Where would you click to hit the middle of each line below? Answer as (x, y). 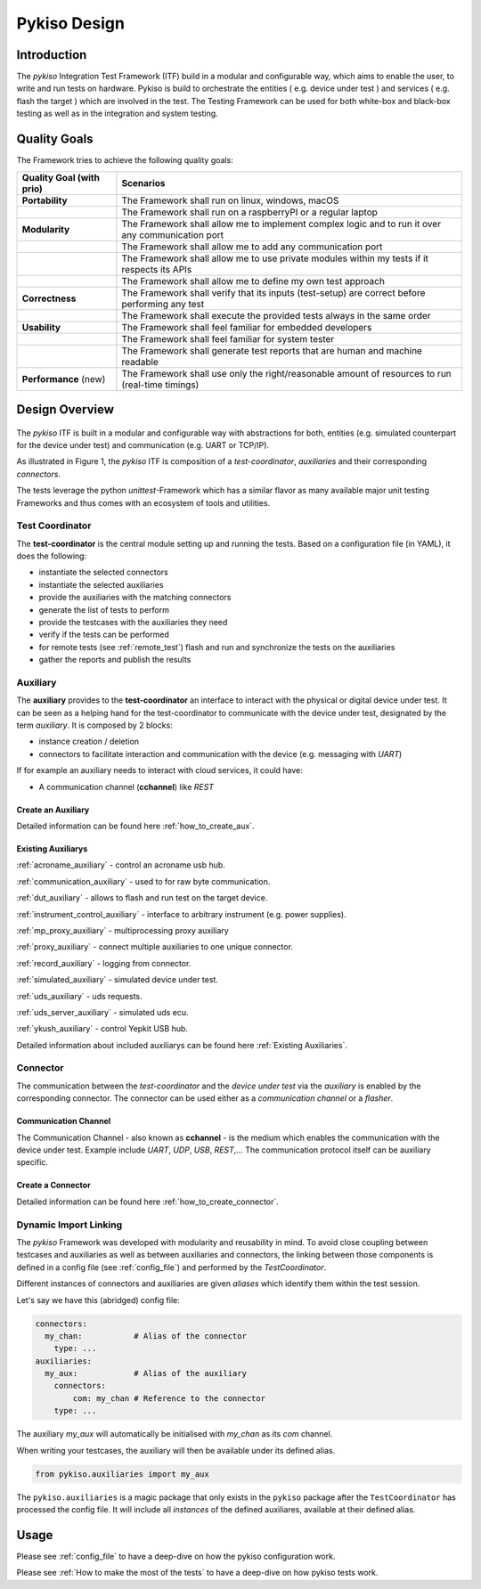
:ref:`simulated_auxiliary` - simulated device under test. (117, 980)
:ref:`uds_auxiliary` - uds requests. (79, 996)
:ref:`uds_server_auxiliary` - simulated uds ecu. (102, 1012)
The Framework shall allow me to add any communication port (252, 247)
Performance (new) (64, 379)
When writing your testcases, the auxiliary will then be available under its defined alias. (176, 1450)
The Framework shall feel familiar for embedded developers (247, 327)
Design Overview (65, 409)
